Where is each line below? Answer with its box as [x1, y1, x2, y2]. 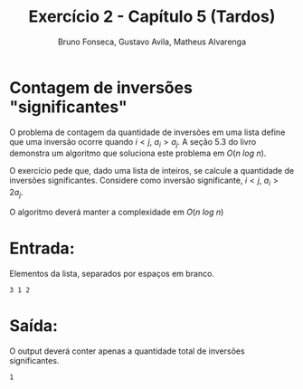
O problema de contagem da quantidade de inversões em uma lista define [9, 127, 286, 138]
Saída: [9, 316, 59, 337]
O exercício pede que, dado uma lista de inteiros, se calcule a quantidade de [9, 166, 295, 176]
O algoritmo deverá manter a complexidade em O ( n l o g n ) [9, 206, 224, 218]
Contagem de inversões [9, 77, 193, 98]
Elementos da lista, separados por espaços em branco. [9, 269, 215, 280]
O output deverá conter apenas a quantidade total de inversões [9, 346, 246, 356]
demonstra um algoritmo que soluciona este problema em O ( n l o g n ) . [9, 147, 267, 159]
